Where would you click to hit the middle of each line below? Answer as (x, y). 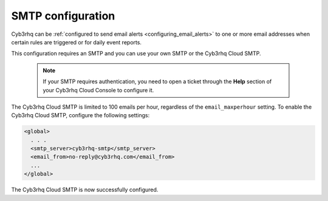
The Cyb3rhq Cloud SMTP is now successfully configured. (85, 190)
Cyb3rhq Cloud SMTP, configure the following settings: (80, 115)
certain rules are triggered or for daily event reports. (77, 42)
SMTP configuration (63, 16)
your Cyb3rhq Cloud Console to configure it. (98, 90)
